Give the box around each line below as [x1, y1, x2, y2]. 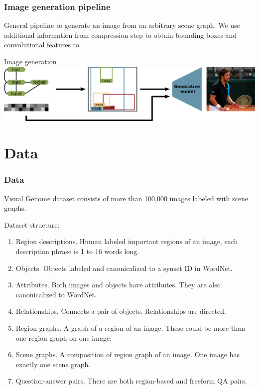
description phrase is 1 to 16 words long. [15, 246, 139, 257]
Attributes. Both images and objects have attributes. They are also [15, 279, 221, 290]
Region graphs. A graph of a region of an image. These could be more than [15, 322, 245, 333]
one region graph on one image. [15, 332, 112, 343]
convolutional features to [4, 39, 80, 50]
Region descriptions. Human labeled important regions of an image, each [15, 236, 238, 247]
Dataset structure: [4, 219, 60, 230]
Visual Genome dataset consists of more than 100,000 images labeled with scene [4, 193, 249, 203]
